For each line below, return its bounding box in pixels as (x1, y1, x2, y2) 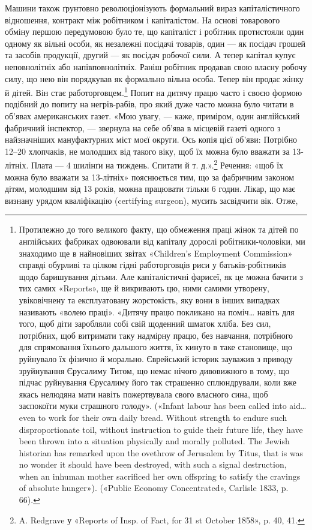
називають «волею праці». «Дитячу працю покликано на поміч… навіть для (19, 305, 295, 318)
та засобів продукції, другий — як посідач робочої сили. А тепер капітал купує (5, 49, 296, 61)
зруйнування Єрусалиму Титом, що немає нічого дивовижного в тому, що (19, 364, 290, 377)
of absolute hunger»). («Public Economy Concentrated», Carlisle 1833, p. (19, 481, 289, 494)
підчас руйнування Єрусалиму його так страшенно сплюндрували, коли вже (19, 376, 296, 389)
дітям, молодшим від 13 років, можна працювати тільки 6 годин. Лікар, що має (5, 182, 296, 195)
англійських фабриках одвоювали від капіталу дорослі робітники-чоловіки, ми (19, 235, 305, 247)
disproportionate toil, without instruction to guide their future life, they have (19, 423, 303, 435)
